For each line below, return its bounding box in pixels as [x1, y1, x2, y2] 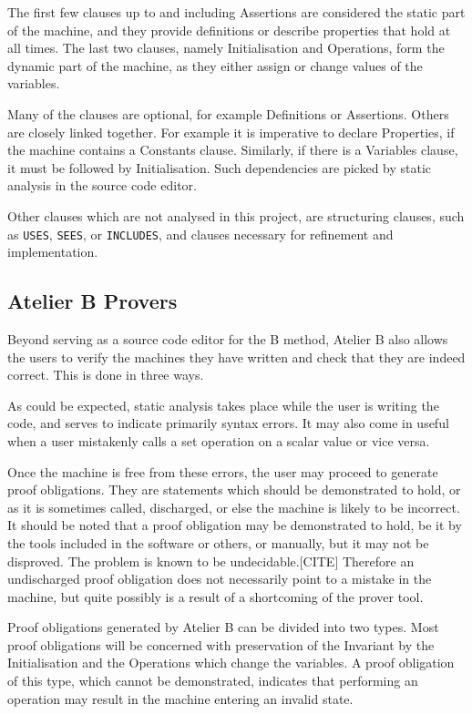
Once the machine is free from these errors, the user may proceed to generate [7, 462, 438, 481]
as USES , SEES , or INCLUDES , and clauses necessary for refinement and [7, 224, 394, 243]
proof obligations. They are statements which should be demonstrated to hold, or [7, 480, 461, 499]
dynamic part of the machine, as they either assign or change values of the [7, 56, 423, 75]
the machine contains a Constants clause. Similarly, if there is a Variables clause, [7, 140, 458, 159]
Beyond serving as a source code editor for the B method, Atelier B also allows [7, 329, 448, 348]
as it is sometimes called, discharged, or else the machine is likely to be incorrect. [7, 497, 460, 516]
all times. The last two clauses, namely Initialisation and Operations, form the [7, 38, 445, 57]
